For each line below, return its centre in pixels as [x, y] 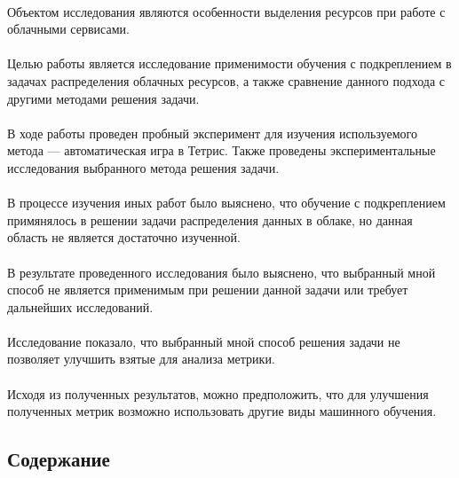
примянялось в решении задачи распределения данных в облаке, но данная [210, 219]
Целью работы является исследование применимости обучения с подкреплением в [229, 63]
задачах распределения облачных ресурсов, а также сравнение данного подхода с [226, 80]
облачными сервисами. [68, 29]
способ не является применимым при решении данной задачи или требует [208, 290]
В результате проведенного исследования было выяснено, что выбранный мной [222, 272]
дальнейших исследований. [80, 306]
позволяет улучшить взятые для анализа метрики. [141, 359]
